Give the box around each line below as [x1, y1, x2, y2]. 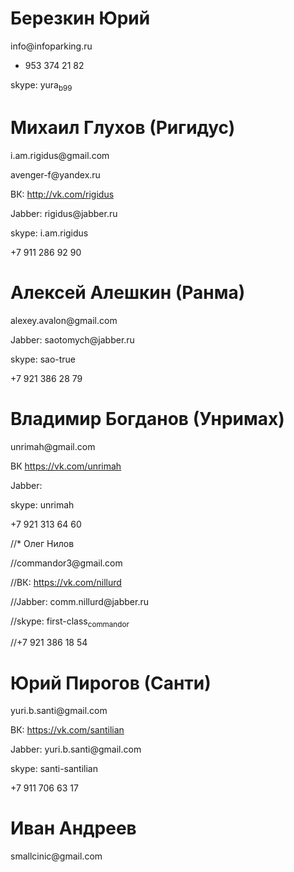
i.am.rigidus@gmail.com [10, 149, 110, 161]
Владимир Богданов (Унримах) [10, 407, 285, 430]
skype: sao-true [10, 353, 77, 365]
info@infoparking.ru [10, 40, 93, 52]
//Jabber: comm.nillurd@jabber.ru [10, 595, 149, 607]
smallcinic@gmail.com [10, 850, 103, 862]
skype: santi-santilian [10, 763, 98, 775]
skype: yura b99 [10, 78, 73, 93]
